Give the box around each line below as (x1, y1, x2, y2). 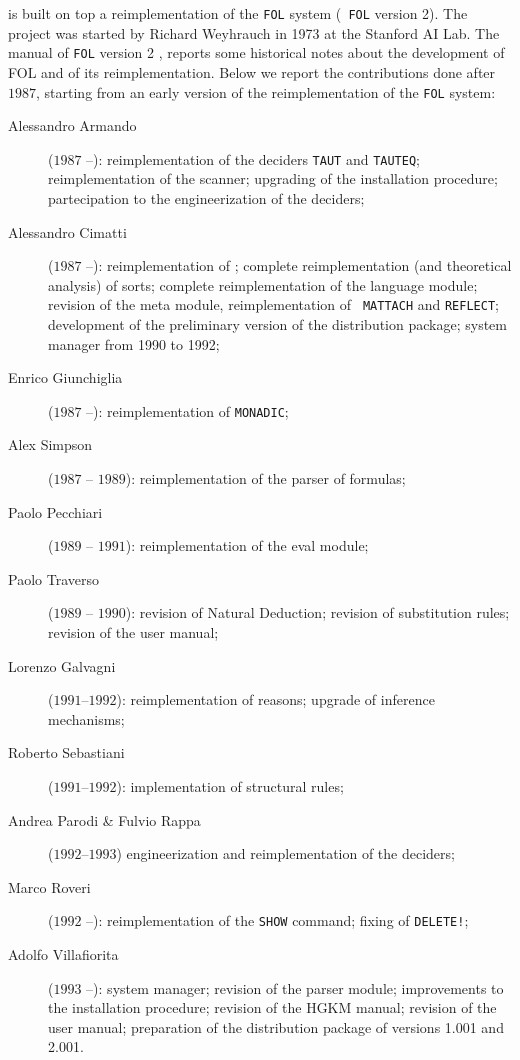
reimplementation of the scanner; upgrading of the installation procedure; (48, 168, 498, 189)
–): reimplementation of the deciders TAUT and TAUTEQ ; (86, 148, 420, 169)
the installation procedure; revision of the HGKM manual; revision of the (48, 997, 497, 1018)
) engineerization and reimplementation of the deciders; (116, 843, 455, 864)
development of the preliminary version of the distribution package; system (48, 314, 507, 335)
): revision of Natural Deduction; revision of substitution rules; (125, 602, 510, 623)
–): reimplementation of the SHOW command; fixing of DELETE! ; (86, 910, 469, 931)
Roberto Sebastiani (8, 742, 125, 763)
